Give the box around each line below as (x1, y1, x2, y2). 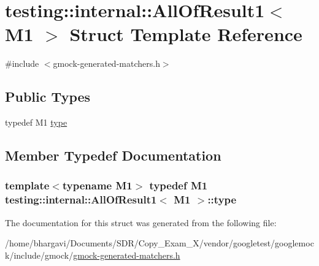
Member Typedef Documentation (5, 146, 221, 165)
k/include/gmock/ (5, 248, 74, 261)
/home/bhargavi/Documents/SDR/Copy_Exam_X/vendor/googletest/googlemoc (5, 237, 314, 249)
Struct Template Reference (69, 21, 302, 47)
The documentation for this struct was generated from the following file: (5, 216, 277, 229)
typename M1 (62, 178, 133, 193)
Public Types (5, 87, 91, 106)
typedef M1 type (5, 116, 67, 129)
